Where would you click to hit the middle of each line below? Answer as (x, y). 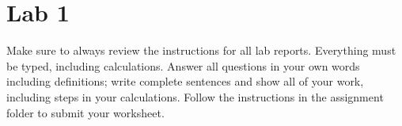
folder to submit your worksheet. (85, 112)
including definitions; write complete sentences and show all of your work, (185, 81)
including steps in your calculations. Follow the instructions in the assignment (195, 96)
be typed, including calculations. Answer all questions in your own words (183, 65)
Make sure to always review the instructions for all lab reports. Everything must (201, 50)
